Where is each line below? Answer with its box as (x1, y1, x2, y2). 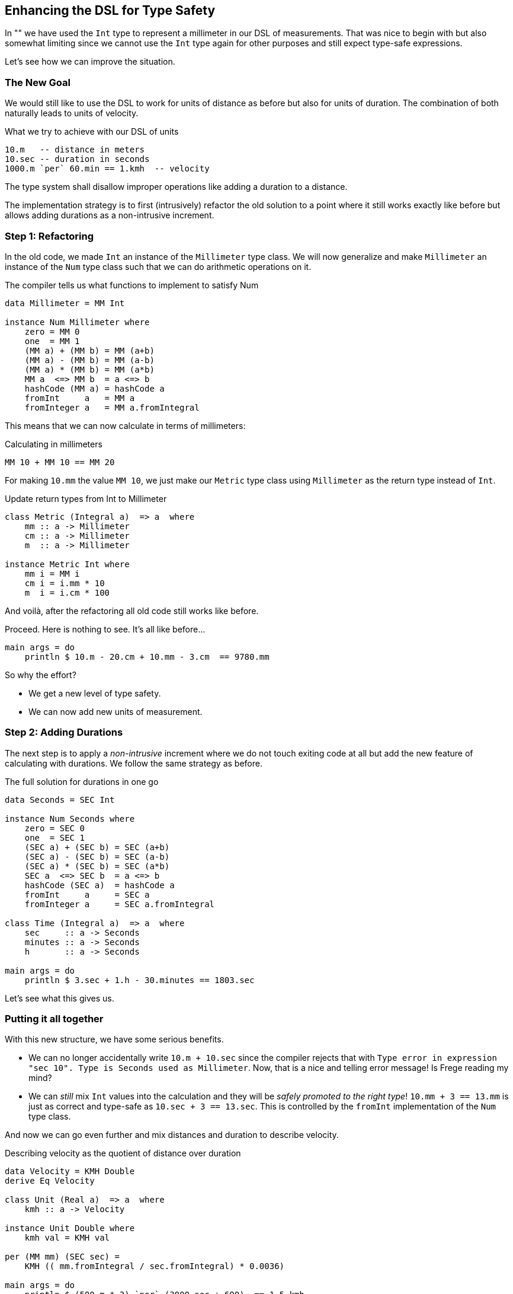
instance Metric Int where (5, 559, 130, 569)
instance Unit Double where (5, 1223, 135, 1233)
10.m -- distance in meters (5, 145, 145, 155)
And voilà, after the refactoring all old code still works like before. (5, 605, 259, 616)
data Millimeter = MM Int (5, 298, 125, 308)
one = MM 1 (24, 336, 80, 346)
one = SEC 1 (24, 832, 85, 842)
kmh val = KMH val (24, 1233, 110, 1243)
